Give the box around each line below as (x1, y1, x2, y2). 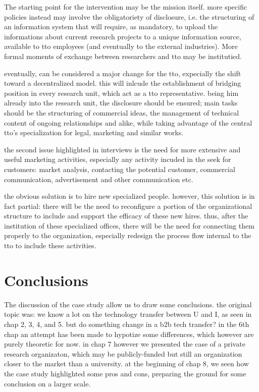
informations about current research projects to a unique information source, (4, 31, 241, 41)
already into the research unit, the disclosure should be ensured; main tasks (4, 97, 238, 108)
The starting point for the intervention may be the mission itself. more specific (4, 2, 247, 12)
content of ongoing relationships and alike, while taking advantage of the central (4, 117, 252, 128)
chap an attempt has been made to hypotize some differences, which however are (4, 328, 254, 339)
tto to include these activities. (4, 240, 96, 251)
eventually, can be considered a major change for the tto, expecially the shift (4, 68, 241, 78)
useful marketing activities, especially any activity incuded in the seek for (4, 154, 231, 164)
